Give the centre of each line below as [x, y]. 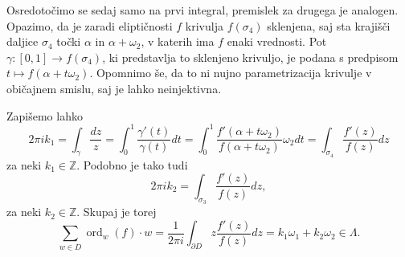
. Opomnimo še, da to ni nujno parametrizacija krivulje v [231, 73]
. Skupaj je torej [117, 212]
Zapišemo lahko [45, 115]
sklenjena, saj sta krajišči [329, 25]
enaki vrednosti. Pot [277, 41]
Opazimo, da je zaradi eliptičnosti [90, 25]
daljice [22, 41]
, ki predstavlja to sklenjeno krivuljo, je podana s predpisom [250, 57]
